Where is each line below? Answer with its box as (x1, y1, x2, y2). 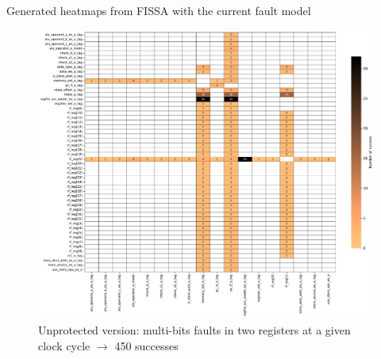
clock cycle (38, 337, 90, 353)
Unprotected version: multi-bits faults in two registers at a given (38, 321, 351, 338)
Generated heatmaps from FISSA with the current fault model (6, 2, 311, 18)
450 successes (114, 337, 179, 353)
